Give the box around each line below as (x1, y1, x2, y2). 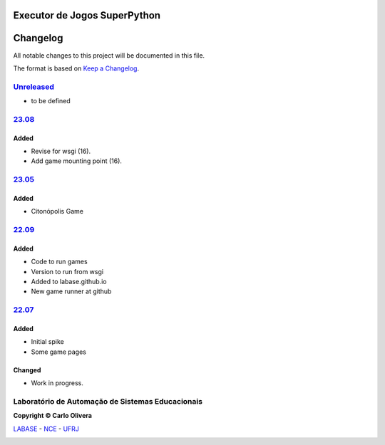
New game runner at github (31, 287, 112, 295)
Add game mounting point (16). (31, 157, 123, 165)
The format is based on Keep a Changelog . (13, 64, 139, 73)
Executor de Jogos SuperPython (13, 9, 160, 21)
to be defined (31, 97, 71, 105)
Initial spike (31, 337, 64, 346)
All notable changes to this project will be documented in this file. (13, 51, 205, 60)
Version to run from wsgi (31, 267, 103, 276)
